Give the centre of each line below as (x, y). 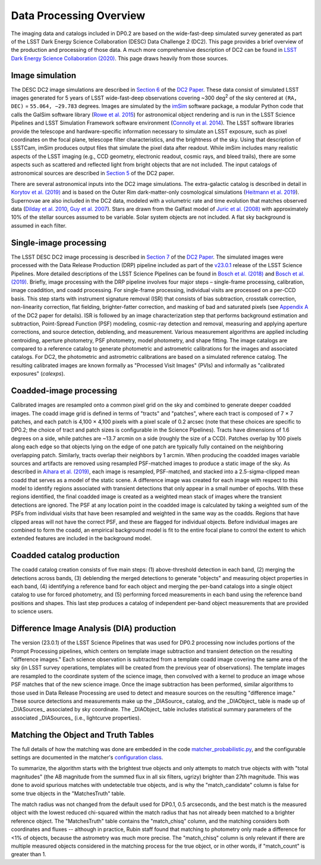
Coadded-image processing (64, 391)
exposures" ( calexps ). (38, 374)
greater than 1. (29, 854)
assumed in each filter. (39, 225)
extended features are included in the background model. (81, 538)
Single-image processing (59, 242)
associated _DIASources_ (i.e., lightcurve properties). (76, 718)
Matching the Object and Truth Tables (83, 735)
